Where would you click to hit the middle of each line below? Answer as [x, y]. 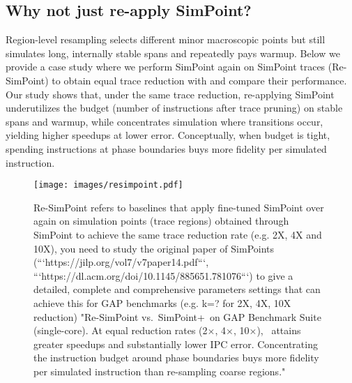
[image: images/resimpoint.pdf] [108, 185]
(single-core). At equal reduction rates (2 [121, 330]
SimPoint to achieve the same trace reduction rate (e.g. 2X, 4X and [178, 234]
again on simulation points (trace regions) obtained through [161, 221]
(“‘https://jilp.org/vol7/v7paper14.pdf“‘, [121, 262]
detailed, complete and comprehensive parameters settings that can [177, 289]
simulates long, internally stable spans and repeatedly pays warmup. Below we [173, 53]
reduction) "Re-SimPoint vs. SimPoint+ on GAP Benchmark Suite [177, 316]
